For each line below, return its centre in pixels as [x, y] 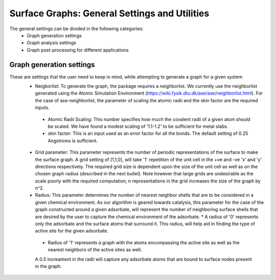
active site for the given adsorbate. [72, 231]
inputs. [42, 108]
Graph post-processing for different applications [78, 50]
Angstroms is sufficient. [73, 141]
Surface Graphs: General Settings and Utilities [109, 13]
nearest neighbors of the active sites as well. [95, 250]
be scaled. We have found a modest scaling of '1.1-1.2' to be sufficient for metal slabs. [138, 126]
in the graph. [49, 266]
